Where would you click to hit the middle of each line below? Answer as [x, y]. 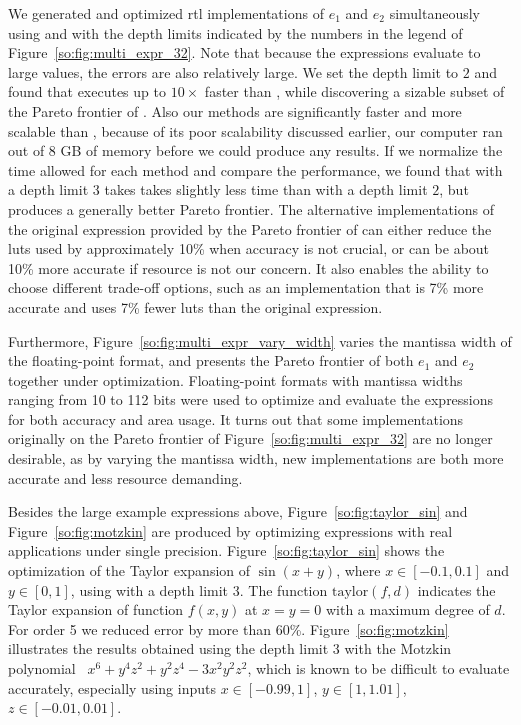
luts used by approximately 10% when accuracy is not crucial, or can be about [249, 248]
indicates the [456, 589]
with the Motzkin [398, 648]
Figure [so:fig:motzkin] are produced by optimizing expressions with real [230, 530]
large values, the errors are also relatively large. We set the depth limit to [233, 71]
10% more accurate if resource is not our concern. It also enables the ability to [248, 267]
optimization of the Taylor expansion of [129, 570]
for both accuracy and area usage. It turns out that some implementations [236, 418]
